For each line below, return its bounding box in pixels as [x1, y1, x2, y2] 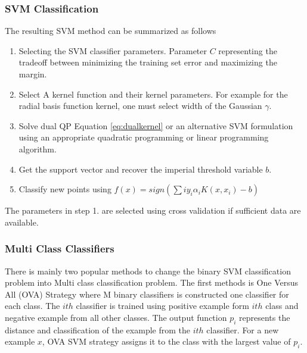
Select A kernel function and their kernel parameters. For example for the [18, 88, 288, 100]
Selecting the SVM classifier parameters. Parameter [18, 44, 207, 57]
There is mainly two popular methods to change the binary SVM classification [5, 264, 291, 277]
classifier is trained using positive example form [76, 299, 249, 312]
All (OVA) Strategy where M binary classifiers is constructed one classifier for [5, 288, 289, 300]
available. [5, 215, 39, 228]
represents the [239, 311, 290, 323]
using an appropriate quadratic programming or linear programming [18, 131, 269, 143]
